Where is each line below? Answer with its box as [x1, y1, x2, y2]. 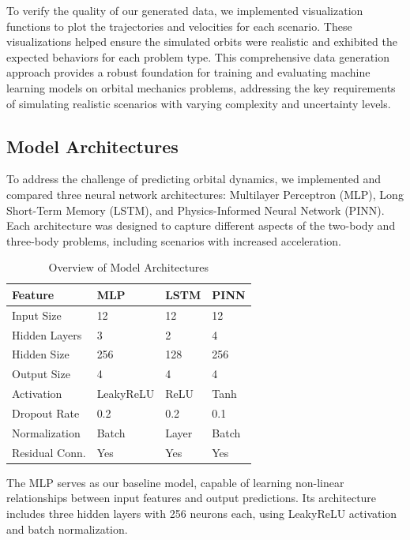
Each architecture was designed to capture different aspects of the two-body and [6, 217, 396, 234]
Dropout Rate [12, 404, 80, 421]
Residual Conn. [12, 444, 86, 460]
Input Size [12, 306, 62, 323]
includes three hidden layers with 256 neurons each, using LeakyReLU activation [6, 504, 397, 521]
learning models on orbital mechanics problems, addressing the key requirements [6, 79, 396, 96]
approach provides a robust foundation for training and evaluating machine [6, 64, 371, 81]
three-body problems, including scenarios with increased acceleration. [6, 232, 342, 249]
